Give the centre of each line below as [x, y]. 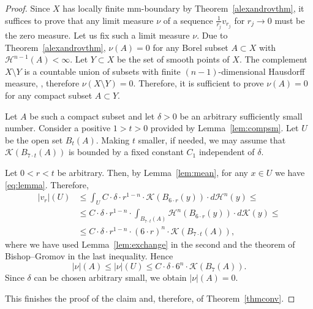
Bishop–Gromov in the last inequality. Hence [89, 256]
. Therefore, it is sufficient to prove [198, 83]
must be [290, 20]
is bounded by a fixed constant [126, 152]
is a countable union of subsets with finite [102, 71]
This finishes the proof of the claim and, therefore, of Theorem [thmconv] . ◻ [150, 298]
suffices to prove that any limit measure [79, 20]
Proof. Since [28, 8]
